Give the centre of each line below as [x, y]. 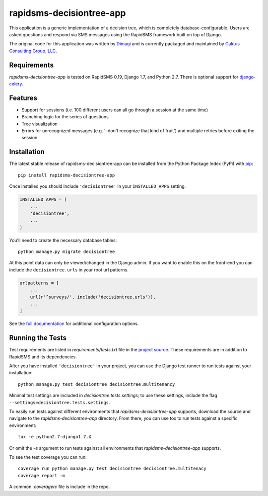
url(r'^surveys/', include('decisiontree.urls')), [93, 297]
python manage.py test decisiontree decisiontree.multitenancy [97, 384]
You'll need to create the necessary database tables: [63, 240]
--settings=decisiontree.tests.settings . [60, 402]
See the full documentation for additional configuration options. [74, 324]
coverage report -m [42, 475]
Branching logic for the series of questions [65, 117]
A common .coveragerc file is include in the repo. [60, 487]
